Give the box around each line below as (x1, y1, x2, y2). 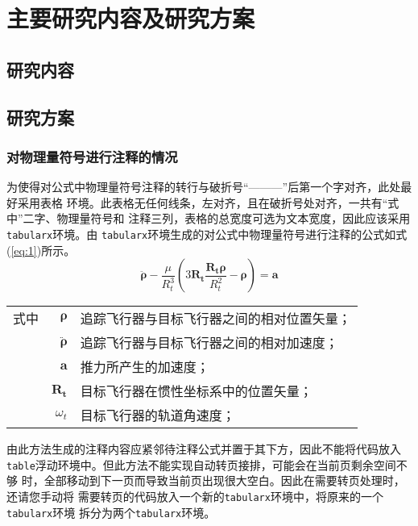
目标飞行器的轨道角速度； (80, 406, 235, 425)
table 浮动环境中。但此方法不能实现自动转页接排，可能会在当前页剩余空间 (6, 456, 396, 473)
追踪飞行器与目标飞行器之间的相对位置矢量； (80, 309, 351, 328)
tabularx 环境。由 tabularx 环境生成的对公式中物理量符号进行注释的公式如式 (6, 225, 408, 242)
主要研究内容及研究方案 (6, 2, 255, 35)
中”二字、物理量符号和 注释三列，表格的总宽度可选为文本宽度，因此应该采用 (6, 210, 411, 227)
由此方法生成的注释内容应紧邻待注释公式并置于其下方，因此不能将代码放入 (6, 440, 401, 457)
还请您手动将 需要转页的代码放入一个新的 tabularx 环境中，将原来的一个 (6, 488, 383, 505)
